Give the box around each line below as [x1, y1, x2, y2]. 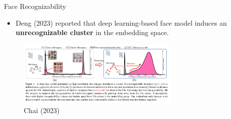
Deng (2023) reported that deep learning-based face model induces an [15, 17, 227, 28]
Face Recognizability [4, 1, 66, 11]
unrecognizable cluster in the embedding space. [15, 27, 169, 38]
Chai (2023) [24, 105, 60, 116]
